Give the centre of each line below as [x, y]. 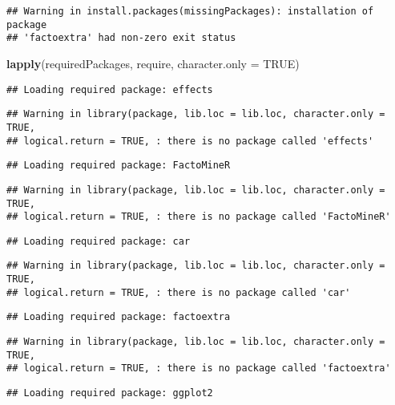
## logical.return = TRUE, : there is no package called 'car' [179, 292]
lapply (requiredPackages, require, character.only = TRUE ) [153, 63]
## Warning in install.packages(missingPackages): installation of [190, 11]
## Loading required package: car [99, 241]
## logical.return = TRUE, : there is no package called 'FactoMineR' [199, 217]
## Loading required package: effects [110, 89]
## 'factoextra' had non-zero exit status [121, 38]
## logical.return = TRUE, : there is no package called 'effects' [190, 141]
